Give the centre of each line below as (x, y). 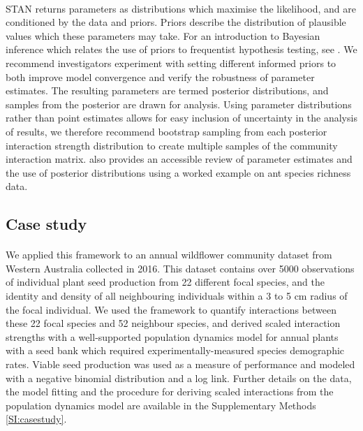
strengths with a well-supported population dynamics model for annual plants (172, 336)
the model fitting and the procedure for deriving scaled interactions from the (170, 392)
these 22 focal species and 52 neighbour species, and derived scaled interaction (173, 323)
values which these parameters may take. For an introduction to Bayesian (163, 35)
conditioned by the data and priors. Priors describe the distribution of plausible (176, 22)
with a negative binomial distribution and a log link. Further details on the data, (179, 378)
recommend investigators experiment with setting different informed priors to (171, 63)
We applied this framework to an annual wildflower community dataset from (169, 255)
